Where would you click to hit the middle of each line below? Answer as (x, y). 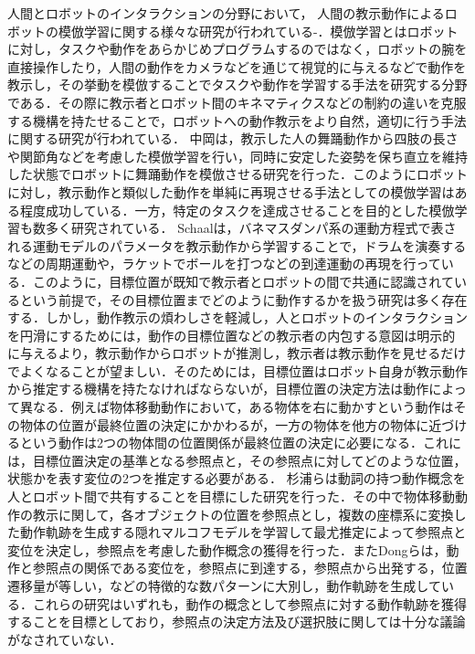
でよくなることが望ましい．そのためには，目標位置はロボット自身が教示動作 (237, 370)
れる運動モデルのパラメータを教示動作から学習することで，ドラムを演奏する (237, 245)
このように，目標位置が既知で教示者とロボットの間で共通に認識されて (243, 281)
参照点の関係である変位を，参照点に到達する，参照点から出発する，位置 (250, 568)
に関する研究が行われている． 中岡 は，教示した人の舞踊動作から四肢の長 (227, 138)
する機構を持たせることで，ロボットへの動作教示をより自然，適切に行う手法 (237, 120)
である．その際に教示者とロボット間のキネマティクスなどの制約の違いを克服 (237, 102)
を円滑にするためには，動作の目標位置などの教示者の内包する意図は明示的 (232, 335)
